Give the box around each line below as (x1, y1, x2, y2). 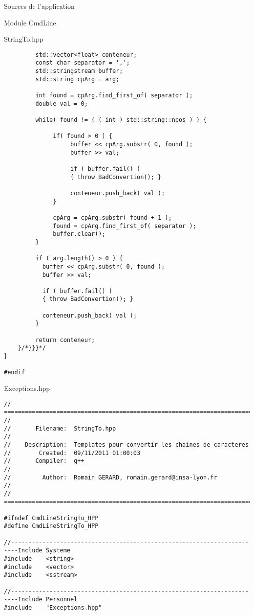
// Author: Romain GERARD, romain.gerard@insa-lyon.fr (4, 474, 217, 481)
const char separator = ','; (35, 59, 130, 67)
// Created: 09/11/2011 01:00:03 (4, 449, 141, 456)
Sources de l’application (4, 1, 75, 11)
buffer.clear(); (53, 230, 106, 238)
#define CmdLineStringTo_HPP (4, 523, 99, 530)
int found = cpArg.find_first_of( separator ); (35, 92, 193, 99)
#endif (4, 369, 25, 376)
